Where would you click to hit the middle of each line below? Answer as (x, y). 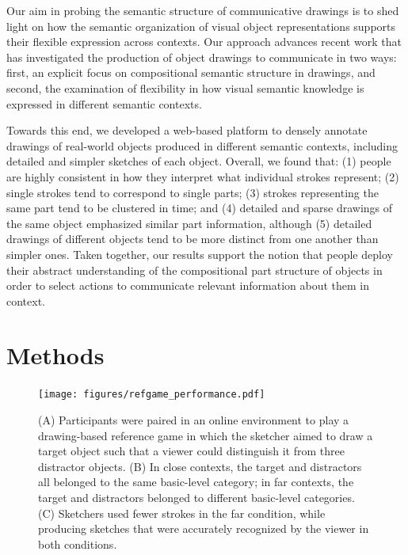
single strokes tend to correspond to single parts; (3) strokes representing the (193, 192)
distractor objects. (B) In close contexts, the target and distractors (200, 466)
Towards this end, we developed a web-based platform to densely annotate (187, 130)
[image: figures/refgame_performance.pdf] (152, 395)
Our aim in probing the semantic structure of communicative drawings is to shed (203, 10)
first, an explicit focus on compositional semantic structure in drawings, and (191, 72)
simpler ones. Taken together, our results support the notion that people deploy (200, 254)
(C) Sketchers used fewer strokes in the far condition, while (182, 513)
